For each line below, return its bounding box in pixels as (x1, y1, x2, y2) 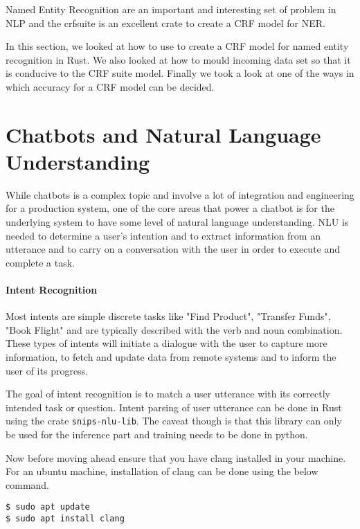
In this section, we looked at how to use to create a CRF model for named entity (6, 39, 349, 53)
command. (6, 477, 49, 492)
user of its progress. (6, 363, 89, 377)
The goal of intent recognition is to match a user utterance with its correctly (6, 386, 330, 401)
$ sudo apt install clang (6, 514, 125, 524)
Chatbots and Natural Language (6, 120, 321, 148)
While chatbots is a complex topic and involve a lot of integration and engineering (6, 187, 354, 201)
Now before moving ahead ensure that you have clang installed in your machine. (6, 450, 346, 465)
